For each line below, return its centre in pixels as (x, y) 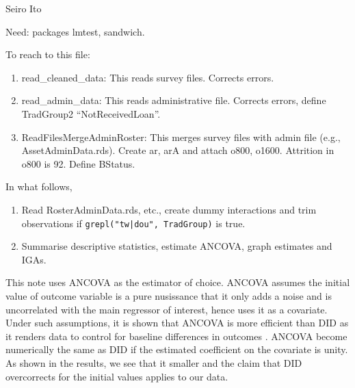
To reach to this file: (48, 54)
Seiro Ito (24, 8)
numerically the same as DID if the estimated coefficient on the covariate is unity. (177, 349)
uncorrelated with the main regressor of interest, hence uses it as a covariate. (167, 309)
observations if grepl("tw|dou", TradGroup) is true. (133, 223)
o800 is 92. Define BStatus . (78, 163)
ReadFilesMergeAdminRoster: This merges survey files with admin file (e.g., (181, 137)
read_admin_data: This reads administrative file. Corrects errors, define (174, 100)
